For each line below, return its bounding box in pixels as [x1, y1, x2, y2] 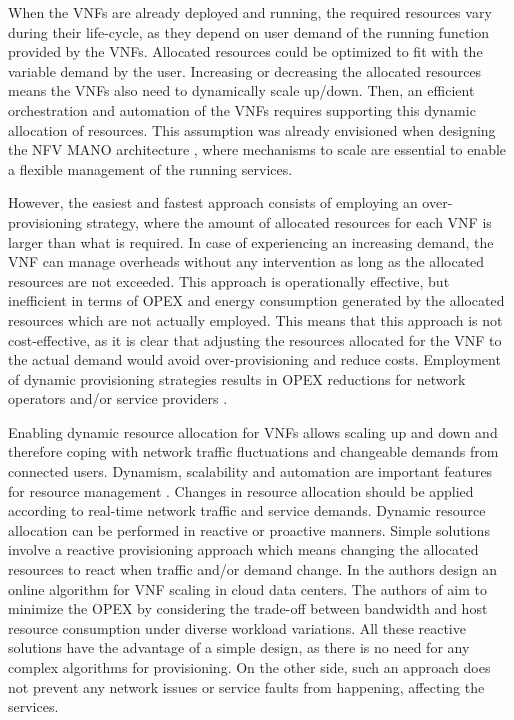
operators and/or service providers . [8, 388, 228, 409]
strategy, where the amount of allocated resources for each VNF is [86, 211, 492, 232]
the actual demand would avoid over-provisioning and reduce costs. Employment [8, 349, 501, 370]
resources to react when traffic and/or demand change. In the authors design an [8, 559, 497, 580]
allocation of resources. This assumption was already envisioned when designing [8, 119, 496, 140]
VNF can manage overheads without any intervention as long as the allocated [8, 251, 485, 272]
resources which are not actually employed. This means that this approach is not [8, 309, 503, 330]
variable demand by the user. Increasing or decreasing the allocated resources [8, 60, 482, 81]
